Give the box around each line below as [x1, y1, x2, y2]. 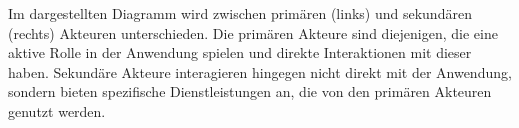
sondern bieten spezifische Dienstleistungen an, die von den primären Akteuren [8, 81, 492, 102]
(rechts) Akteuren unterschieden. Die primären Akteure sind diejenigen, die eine [8, 22, 498, 43]
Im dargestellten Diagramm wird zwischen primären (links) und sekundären [8, 3, 472, 23]
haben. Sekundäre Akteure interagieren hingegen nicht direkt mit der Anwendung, [8, 61, 512, 82]
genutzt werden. [8, 100, 106, 121]
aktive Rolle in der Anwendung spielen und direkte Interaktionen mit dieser [8, 42, 472, 63]
